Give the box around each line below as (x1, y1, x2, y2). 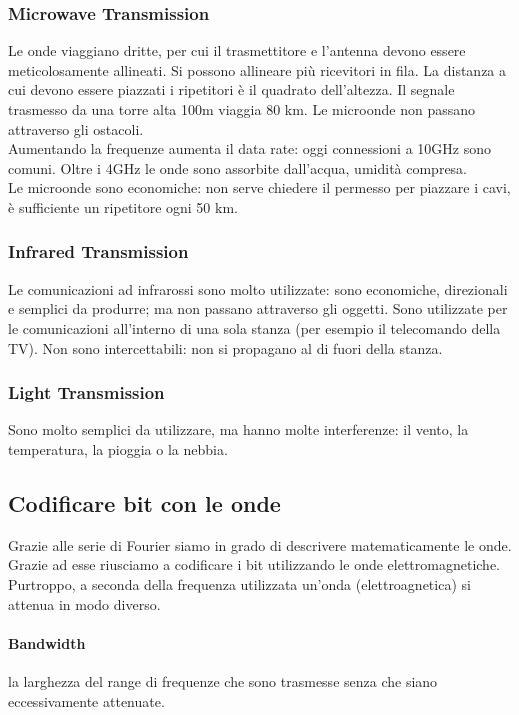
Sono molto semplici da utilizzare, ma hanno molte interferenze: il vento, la (8, 419, 469, 440)
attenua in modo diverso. (8, 593, 161, 614)
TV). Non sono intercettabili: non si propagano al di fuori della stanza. (8, 337, 443, 358)
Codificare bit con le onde (8, 487, 281, 518)
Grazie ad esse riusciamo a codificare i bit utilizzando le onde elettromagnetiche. (8, 554, 500, 575)
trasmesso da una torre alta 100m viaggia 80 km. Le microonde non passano (8, 99, 475, 119)
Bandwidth (8, 632, 86, 653)
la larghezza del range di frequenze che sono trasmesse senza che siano (8, 670, 438, 691)
